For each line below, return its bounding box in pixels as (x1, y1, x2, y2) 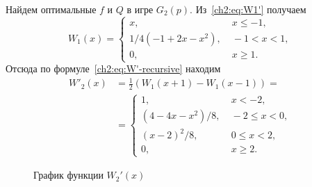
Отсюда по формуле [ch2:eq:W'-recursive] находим (6, 61, 221, 76)
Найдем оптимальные (6, 2, 97, 16)
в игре (126, 2, 154, 16)
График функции (33, 168, 104, 182)
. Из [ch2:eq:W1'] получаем (190, 2, 306, 16)
